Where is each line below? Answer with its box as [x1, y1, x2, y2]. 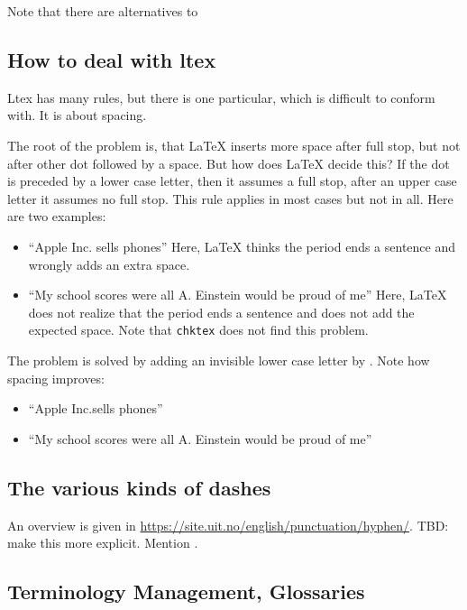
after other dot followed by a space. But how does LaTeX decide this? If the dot [7, 153, 450, 172]
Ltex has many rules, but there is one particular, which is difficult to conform [7, 88, 435, 106]
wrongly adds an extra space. [28, 254, 190, 273]
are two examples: [7, 207, 106, 226]
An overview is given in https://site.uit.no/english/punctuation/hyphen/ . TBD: [7, 515, 449, 534]
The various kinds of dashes [7, 473, 271, 501]
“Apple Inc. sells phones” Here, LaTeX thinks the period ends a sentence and [28, 236, 455, 255]
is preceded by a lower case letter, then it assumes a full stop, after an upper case [7, 171, 457, 190]
